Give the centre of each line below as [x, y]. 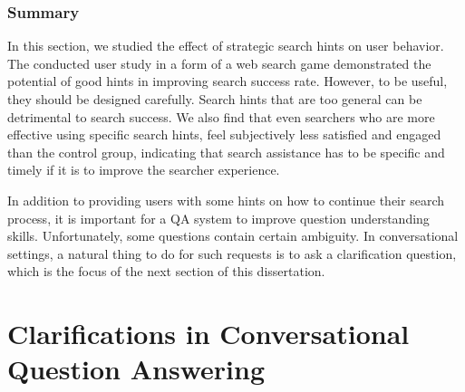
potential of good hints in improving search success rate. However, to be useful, [228, 81]
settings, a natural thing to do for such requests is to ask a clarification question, [232, 253]
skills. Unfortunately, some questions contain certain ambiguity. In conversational [233, 236]
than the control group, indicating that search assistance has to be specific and [226, 152]
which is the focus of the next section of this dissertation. [166, 271]
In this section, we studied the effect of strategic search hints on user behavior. [226, 46]
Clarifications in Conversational [208, 334]
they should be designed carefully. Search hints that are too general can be [215, 99]
